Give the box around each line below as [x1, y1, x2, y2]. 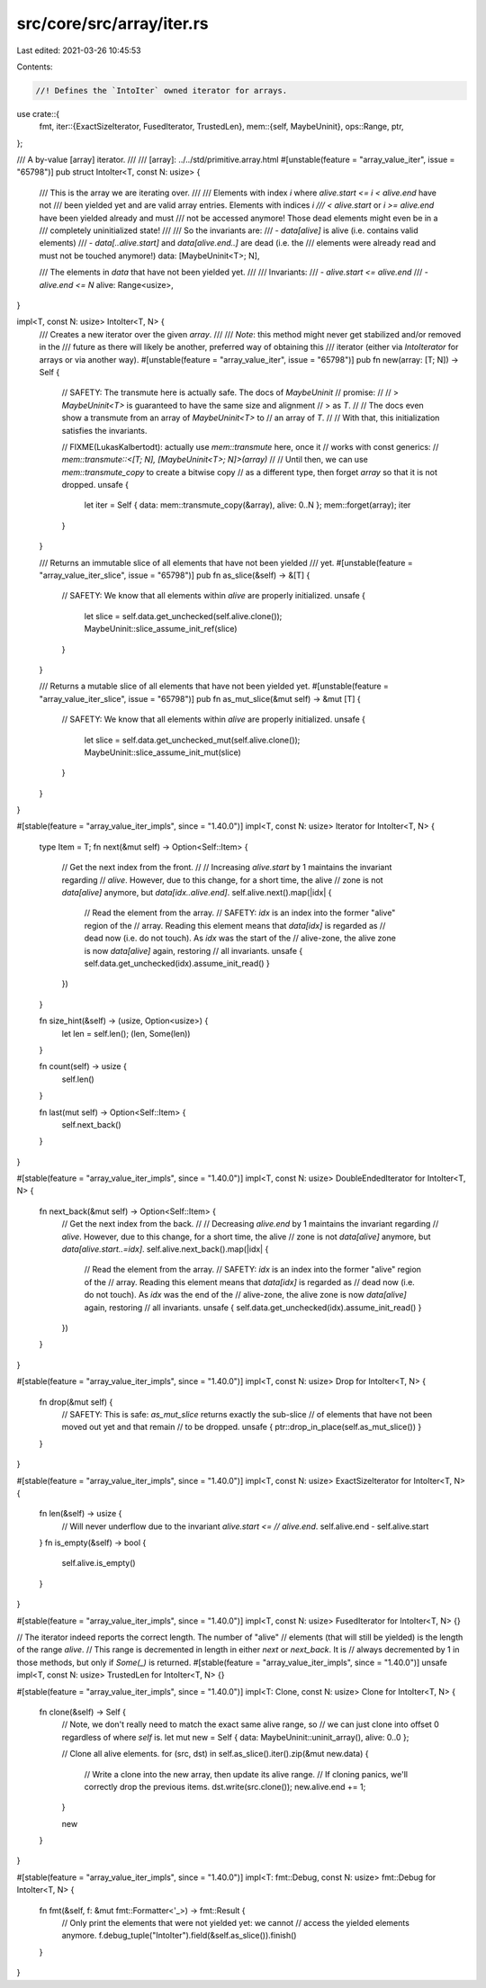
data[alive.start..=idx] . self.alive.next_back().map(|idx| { [61, 1244, 269, 1255]
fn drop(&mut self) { [39, 1396, 113, 1408]
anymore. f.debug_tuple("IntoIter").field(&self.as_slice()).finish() [61, 1930, 297, 1941]
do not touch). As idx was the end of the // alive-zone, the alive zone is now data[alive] [84, 1290, 407, 1300]
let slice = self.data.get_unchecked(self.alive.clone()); [84, 610, 283, 621]
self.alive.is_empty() [61, 1558, 136, 1569]
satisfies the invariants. [61, 425, 148, 436]
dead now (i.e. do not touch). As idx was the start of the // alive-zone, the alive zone [84, 932, 396, 944]
